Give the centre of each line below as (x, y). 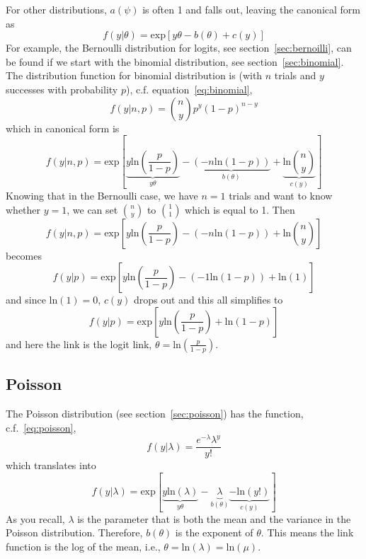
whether (23, 209)
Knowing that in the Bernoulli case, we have (102, 196)
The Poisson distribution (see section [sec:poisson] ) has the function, (155, 414)
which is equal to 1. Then (240, 209)
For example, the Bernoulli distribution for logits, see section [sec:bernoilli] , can (179, 48)
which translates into (51, 465)
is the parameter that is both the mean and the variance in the (214, 518)
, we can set (92, 209)
